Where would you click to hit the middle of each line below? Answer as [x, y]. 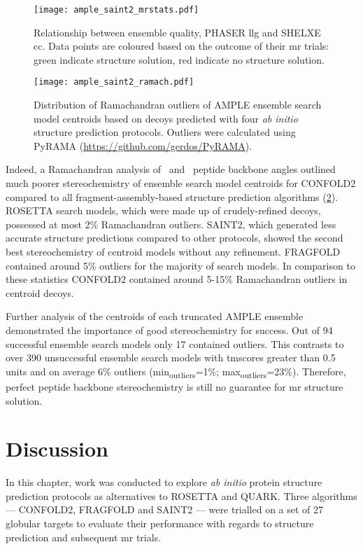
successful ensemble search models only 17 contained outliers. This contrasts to [175, 343]
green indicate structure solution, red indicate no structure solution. [179, 59]
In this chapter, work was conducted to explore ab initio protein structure [164, 482]
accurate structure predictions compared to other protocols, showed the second [175, 238]
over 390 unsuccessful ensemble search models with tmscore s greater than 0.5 [171, 357]
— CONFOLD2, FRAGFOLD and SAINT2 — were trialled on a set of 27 [165, 509]
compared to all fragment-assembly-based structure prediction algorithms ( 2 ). [172, 196]
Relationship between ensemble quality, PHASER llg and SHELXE [177, 32]
